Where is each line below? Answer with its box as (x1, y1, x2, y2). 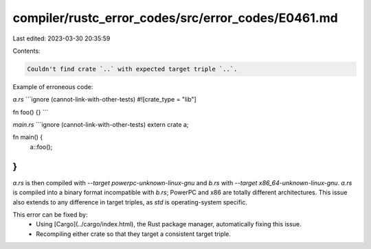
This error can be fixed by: (12, 210, 88, 219)
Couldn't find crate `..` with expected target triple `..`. (27, 65, 238, 73)
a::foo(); (30, 143, 53, 151)
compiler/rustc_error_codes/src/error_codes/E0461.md (12, 10, 338, 25)
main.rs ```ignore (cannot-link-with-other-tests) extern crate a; (12, 121, 189, 129)
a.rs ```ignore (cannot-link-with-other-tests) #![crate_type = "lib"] (12, 95, 197, 104)
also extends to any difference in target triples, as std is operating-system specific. (12, 198, 247, 206)
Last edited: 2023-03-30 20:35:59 (12, 34, 111, 43)
